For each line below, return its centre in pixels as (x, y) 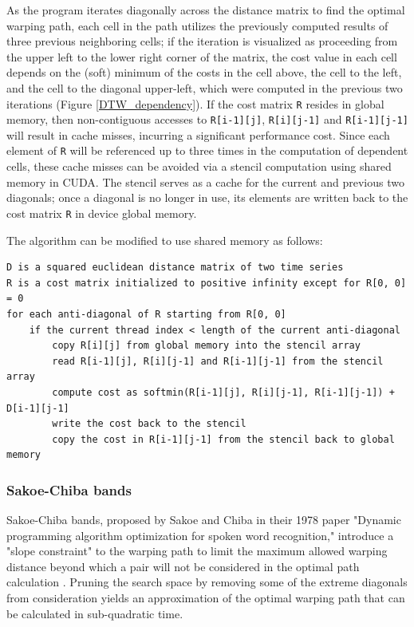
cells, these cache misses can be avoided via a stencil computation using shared (199, 166)
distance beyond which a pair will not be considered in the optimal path (183, 566)
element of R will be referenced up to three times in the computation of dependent (207, 150)
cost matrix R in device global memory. (102, 213)
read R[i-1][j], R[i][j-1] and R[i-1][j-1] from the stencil (218, 361)
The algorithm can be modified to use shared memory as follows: (165, 240)
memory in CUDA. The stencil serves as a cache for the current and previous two (205, 181)
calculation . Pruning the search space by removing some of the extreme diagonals (207, 582)
